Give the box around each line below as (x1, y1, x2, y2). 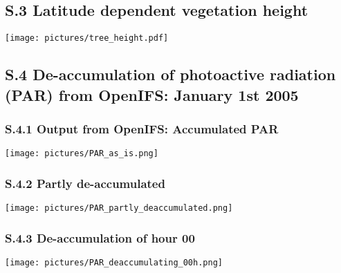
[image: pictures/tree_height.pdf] (5, 33, 169, 44)
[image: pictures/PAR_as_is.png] (5, 149, 158, 159)
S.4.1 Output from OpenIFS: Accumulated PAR (5, 120, 279, 137)
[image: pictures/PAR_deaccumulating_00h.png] (5, 258, 223, 267)
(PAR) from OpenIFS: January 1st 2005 (5, 84, 299, 105)
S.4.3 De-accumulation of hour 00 (5, 229, 195, 246)
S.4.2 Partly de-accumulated (5, 174, 165, 191)
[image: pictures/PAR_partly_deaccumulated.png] (5, 203, 233, 214)
